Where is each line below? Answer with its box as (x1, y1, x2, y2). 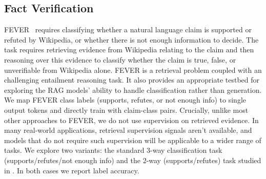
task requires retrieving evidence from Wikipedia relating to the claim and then (4, 44, 254, 55)
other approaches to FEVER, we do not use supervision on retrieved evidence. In (4, 114, 259, 125)
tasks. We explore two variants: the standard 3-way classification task (4, 145, 222, 155)
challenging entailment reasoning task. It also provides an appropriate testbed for (4, 74, 259, 85)
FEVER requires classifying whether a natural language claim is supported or (4, 24, 252, 35)
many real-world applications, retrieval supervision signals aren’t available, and (4, 125, 252, 135)
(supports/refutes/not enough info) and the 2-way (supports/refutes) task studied (4, 154, 261, 165)
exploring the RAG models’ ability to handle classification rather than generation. (4, 84, 262, 95)
